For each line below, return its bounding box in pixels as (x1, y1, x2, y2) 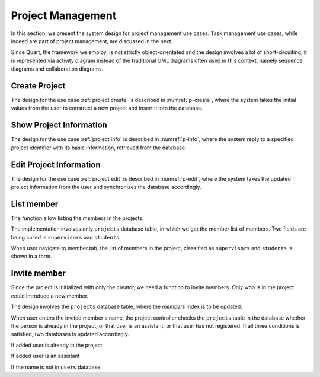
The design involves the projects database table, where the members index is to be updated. (11, 303, 242, 311)
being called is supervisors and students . (11, 234, 121, 241)
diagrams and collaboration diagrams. (11, 65, 104, 72)
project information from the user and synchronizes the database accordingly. (11, 184, 201, 190)
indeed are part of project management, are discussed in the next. (11, 37, 173, 44)
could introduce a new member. (11, 292, 89, 299)
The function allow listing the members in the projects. (11, 214, 144, 222)
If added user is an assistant (11, 353, 80, 360)
